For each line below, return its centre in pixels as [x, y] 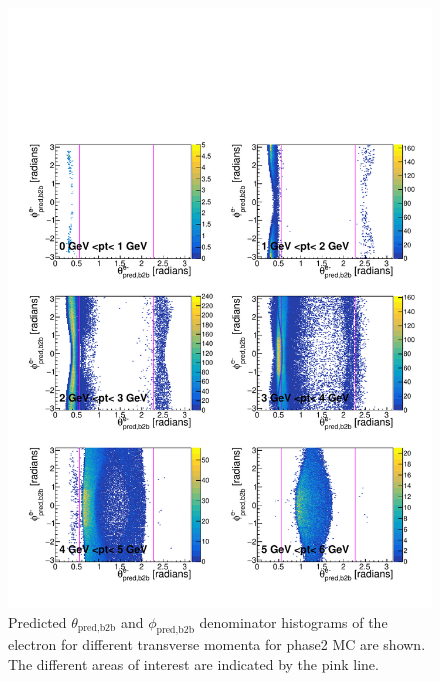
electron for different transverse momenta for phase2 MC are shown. [217, 644]
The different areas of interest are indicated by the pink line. [193, 663]
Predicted [37, 621]
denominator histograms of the [293, 621]
